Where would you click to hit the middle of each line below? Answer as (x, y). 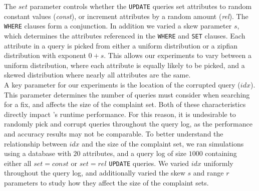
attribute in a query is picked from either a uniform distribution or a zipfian (121, 45)
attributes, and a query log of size (135, 153)
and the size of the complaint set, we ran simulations (163, 143)
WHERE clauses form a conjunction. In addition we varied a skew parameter (118, 26)
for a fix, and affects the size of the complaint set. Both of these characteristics (125, 104)
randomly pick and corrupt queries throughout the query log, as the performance (128, 124)
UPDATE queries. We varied (149, 163)
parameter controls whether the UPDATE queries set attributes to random (141, 6)
